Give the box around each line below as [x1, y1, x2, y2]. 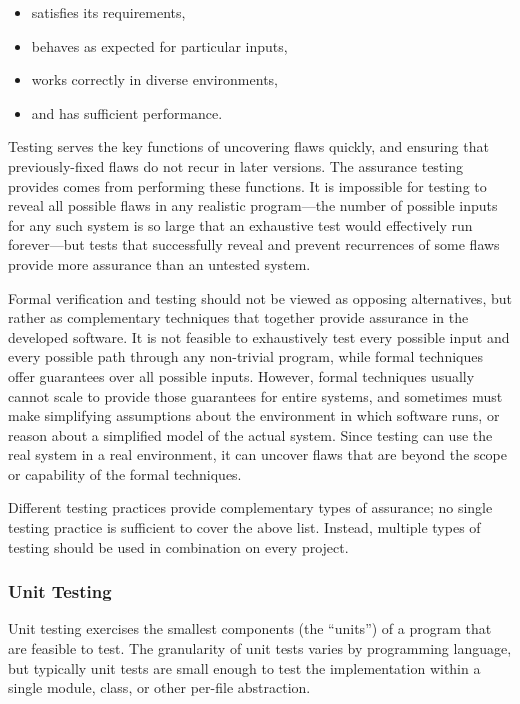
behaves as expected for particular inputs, [31, 35, 288, 56]
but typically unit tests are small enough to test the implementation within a [8, 657, 481, 678]
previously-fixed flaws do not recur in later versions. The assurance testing [8, 155, 463, 176]
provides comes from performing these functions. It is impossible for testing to [8, 175, 487, 196]
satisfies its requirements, [31, 2, 186, 22]
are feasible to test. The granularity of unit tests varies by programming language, [8, 638, 512, 659]
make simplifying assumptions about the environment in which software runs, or [8, 405, 500, 426]
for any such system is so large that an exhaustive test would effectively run [8, 214, 473, 235]
